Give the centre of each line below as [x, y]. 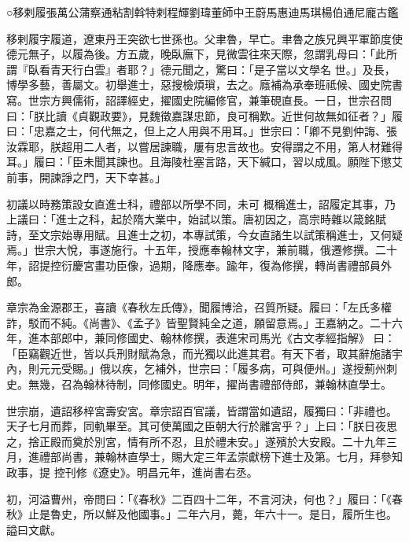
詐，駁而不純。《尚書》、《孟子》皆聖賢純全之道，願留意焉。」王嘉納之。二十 [199, 322]
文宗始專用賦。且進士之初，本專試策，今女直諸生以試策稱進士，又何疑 [221, 234]
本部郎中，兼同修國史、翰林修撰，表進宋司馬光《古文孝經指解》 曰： [217, 338]
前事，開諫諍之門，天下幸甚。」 [86, 177]
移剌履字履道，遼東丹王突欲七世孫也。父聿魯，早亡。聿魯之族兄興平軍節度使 [204, 38]
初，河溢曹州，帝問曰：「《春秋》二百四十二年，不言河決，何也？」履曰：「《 [199, 498]
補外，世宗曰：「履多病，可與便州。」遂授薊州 [270, 369]
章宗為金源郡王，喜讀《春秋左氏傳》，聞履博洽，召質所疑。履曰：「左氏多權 [199, 307]
